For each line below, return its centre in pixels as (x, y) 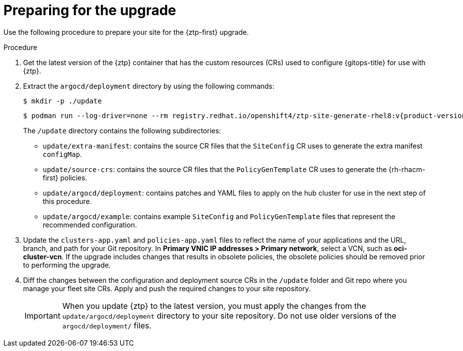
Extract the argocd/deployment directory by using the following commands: (149, 86)
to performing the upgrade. (67, 265)
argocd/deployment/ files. (107, 325)
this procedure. (67, 201)
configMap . (62, 154)
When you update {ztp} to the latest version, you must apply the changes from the (214, 306)
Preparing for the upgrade (90, 10)
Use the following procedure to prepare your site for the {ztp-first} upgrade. (126, 32)
